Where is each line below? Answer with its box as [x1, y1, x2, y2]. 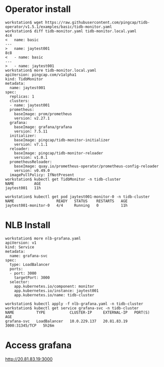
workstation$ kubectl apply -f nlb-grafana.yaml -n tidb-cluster [5, 301, 143, 306]
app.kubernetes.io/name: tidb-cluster [14, 292, 94, 297]
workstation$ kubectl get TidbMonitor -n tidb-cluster [5, 177, 121, 182]
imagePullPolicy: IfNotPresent [9, 172, 75, 177]
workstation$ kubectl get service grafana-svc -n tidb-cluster [5, 305, 139, 311]
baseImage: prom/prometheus [14, 111, 72, 117]
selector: [9, 279, 30, 284]
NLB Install [5, 220, 51, 231]
